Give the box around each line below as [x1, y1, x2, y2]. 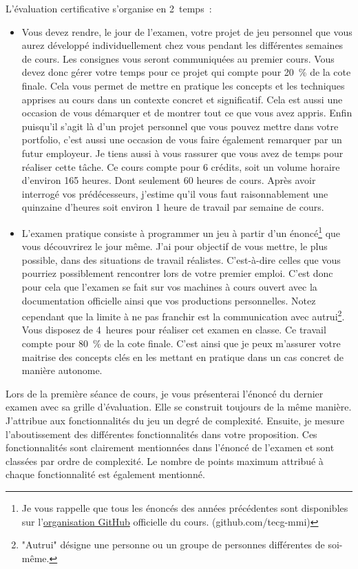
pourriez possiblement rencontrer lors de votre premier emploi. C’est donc [21, 266, 333, 280]
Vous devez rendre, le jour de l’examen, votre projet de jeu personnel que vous [21, 24, 352, 39]
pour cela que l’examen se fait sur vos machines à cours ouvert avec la [21, 279, 317, 293]
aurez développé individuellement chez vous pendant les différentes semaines [21, 38, 344, 52]
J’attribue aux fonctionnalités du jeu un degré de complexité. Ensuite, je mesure [6, 413, 344, 427]
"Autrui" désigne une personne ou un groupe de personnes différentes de [21, 537, 325, 552]
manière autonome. [21, 363, 103, 377]
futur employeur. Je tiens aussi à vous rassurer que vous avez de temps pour [21, 145, 344, 160]
